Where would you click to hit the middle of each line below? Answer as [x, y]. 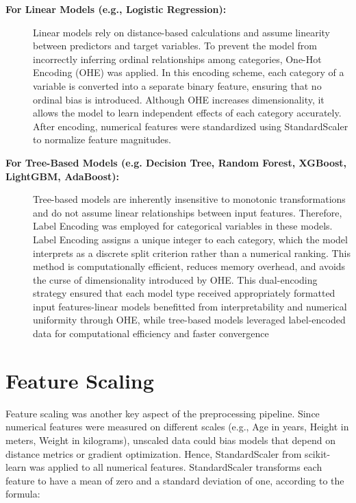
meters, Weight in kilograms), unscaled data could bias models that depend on [170, 440]
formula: [23, 494]
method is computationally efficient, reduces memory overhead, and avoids [189, 266]
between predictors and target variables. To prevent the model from [175, 46]
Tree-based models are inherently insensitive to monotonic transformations [189, 199]
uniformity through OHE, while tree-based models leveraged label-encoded [189, 320]
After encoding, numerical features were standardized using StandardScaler [191, 126]
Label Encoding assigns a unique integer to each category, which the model [190, 239]
